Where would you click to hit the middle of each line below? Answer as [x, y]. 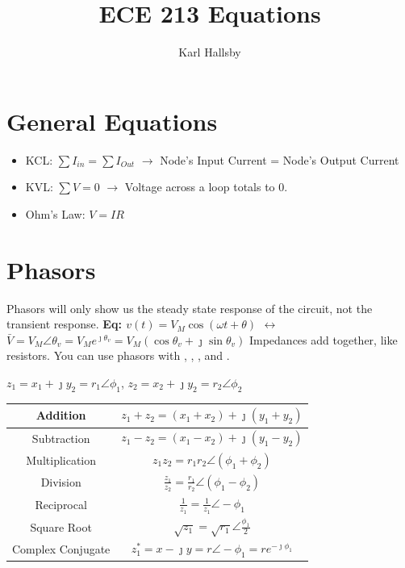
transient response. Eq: [64, 324]
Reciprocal [61, 504]
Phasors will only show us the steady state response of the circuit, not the [190, 308]
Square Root [61, 526]
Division [61, 482]
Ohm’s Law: [55, 213]
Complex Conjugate [61, 548]
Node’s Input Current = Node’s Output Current [280, 159]
